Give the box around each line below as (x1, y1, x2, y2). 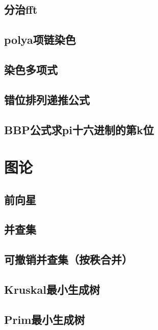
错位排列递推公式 (4, 91, 90, 107)
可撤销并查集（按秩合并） (4, 251, 133, 267)
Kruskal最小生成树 (4, 282, 100, 297)
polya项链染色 (4, 32, 76, 47)
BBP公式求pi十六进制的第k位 (4, 121, 154, 137)
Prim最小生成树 (4, 311, 85, 327)
